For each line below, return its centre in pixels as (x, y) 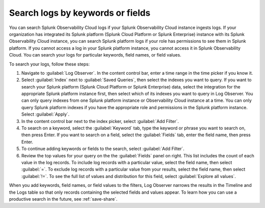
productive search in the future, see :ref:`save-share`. (63, 199)
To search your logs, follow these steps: (50, 64)
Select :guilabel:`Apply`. (45, 114)
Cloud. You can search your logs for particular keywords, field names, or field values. (95, 55)
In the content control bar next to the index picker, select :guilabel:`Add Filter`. (100, 121)
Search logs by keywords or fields (80, 13)
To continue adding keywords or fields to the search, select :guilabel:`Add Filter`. (103, 149)
